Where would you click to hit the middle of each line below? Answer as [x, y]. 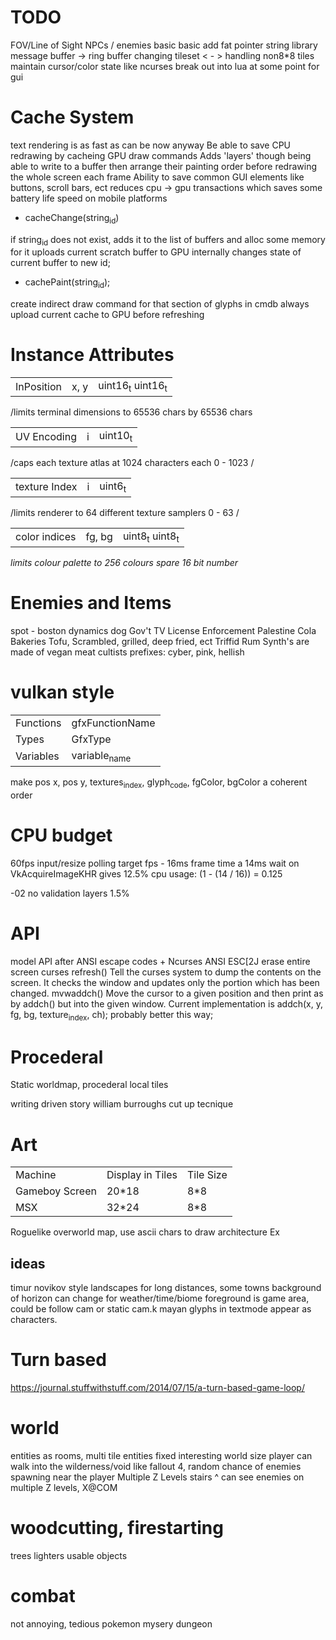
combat [43, 1596]
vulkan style [62, 692]
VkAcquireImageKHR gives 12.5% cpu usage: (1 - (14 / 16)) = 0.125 [146, 873]
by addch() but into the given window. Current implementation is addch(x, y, [167, 1003]
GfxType [91, 739]
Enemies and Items [91, 603]
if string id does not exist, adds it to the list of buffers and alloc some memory [168, 240]
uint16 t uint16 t [133, 387]
